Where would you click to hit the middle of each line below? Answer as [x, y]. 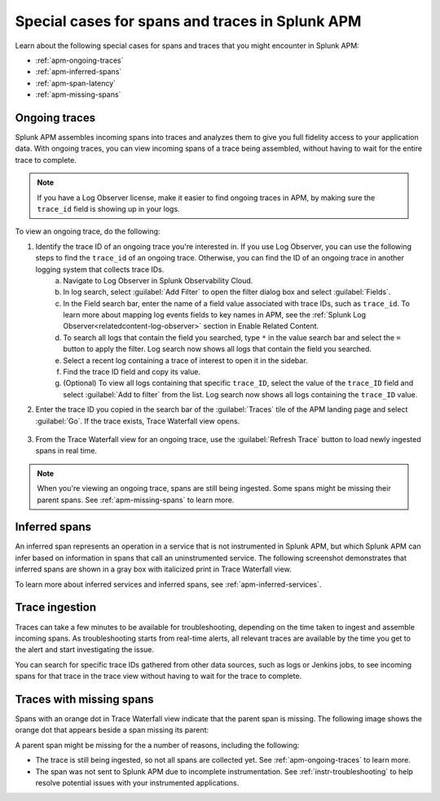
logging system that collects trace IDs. [100, 269]
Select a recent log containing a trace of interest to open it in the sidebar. [186, 360]
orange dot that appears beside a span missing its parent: [112, 730]
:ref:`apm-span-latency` [76, 83]
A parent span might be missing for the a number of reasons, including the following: [157, 745]
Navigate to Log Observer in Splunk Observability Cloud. [158, 280]
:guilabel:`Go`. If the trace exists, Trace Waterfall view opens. [138, 421]
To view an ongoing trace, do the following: [88, 231]
